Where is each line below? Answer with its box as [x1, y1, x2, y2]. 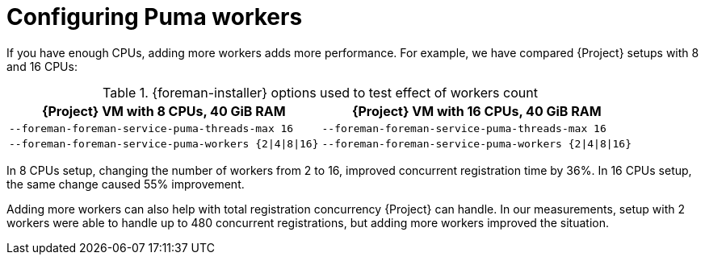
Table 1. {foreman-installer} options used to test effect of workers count [103, 84, 538, 101]
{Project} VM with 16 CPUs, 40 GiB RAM [352, 102, 602, 119]
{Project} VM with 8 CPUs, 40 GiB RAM [41, 102, 286, 119]
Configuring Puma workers [6, 3, 303, 31]
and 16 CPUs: [6, 59, 78, 73]
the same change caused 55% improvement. [6, 176, 245, 191]
